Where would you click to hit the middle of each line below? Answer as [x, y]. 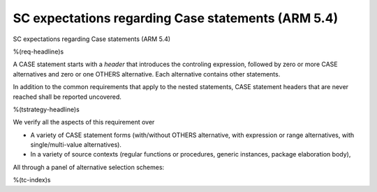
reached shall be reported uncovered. [67, 97]
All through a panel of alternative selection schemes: [89, 167]
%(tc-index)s [32, 180]
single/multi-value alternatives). [76, 145]
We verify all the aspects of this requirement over [84, 122]
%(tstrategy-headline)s [46, 109]
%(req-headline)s [38, 51]
